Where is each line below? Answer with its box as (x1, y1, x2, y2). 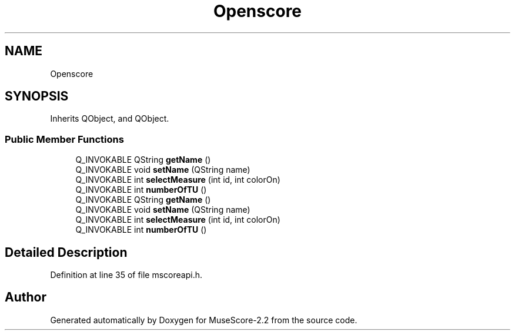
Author (5, 290, 46, 305)
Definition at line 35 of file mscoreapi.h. (50, 270, 203, 280)
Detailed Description (5, 244, 128, 260)
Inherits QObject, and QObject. (50, 113, 169, 124)
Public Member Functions (5, 133, 124, 145)
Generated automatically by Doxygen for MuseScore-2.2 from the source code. (50, 314, 357, 325)
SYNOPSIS (5, 89, 69, 104)
